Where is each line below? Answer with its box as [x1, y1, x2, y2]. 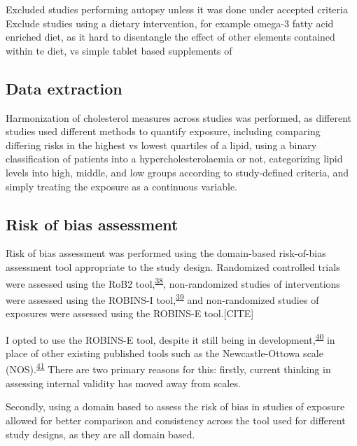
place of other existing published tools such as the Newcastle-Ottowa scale [6, 345, 323, 360]
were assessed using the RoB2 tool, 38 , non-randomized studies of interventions [6, 274, 340, 291]
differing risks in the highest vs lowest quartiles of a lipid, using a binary [6, 137, 317, 152]
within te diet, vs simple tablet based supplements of [6, 43, 232, 57]
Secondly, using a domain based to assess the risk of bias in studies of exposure [6, 399, 345, 414]
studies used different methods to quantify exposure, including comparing [6, 124, 321, 139]
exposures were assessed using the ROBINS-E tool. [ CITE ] [6, 306, 254, 321]
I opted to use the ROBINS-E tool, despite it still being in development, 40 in [6, 330, 335, 347]
